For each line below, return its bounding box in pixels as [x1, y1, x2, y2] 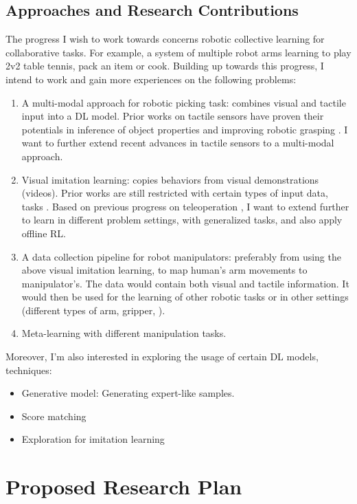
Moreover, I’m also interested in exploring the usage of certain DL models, [5, 349, 319, 364]
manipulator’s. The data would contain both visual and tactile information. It [21, 276, 349, 290]
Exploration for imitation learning [21, 432, 165, 446]
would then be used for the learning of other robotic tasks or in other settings [21, 289, 349, 304]
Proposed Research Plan [5, 472, 242, 501]
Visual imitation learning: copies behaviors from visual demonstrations [21, 172, 319, 186]
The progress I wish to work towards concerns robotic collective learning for [5, 32, 325, 46]
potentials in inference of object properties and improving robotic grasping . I [21, 122, 348, 136]
